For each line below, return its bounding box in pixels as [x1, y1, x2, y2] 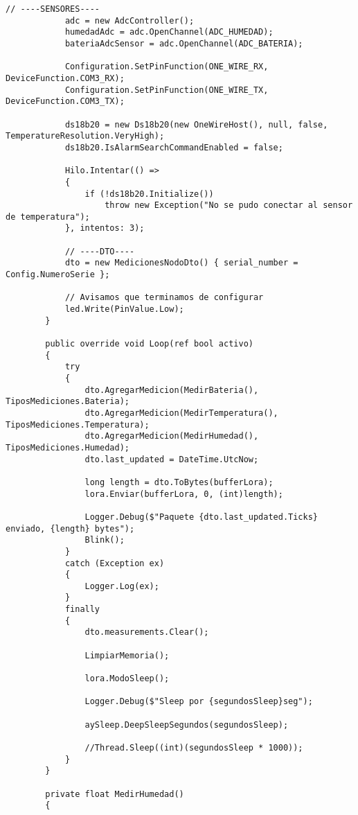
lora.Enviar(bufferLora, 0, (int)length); [84, 489, 283, 499]
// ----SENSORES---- [6, 4, 100, 14]
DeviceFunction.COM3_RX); [6, 73, 125, 83]
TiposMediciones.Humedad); [6, 442, 129, 453]
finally [64, 604, 100, 615]
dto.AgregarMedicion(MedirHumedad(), [84, 431, 259, 441]
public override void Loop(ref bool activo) [45, 339, 253, 349]
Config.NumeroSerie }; [6, 270, 110, 280]
